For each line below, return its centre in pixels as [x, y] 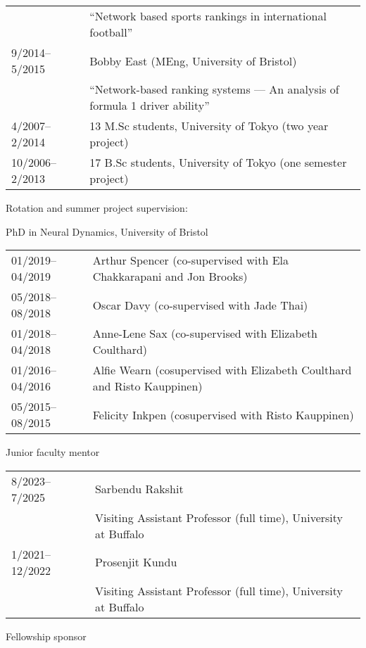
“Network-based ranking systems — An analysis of [214, 89]
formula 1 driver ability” [150, 105]
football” [111, 32]
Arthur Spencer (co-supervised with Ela [191, 260]
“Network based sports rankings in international [208, 16]
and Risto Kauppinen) [147, 386]
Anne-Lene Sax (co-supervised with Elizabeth [205, 333]
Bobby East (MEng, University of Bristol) [193, 61]
